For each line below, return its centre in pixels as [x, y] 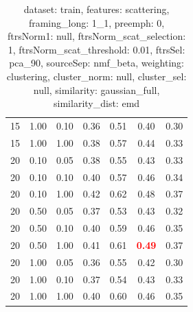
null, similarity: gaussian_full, [96, 89]
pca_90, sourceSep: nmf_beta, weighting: [96, 63]
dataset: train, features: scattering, [96, 9]
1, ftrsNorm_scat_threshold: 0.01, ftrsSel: [96, 49]
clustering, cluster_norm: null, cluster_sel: [96, 76]
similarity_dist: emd [97, 103]
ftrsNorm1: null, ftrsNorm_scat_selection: [97, 36]
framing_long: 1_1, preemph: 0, [96, 22]
